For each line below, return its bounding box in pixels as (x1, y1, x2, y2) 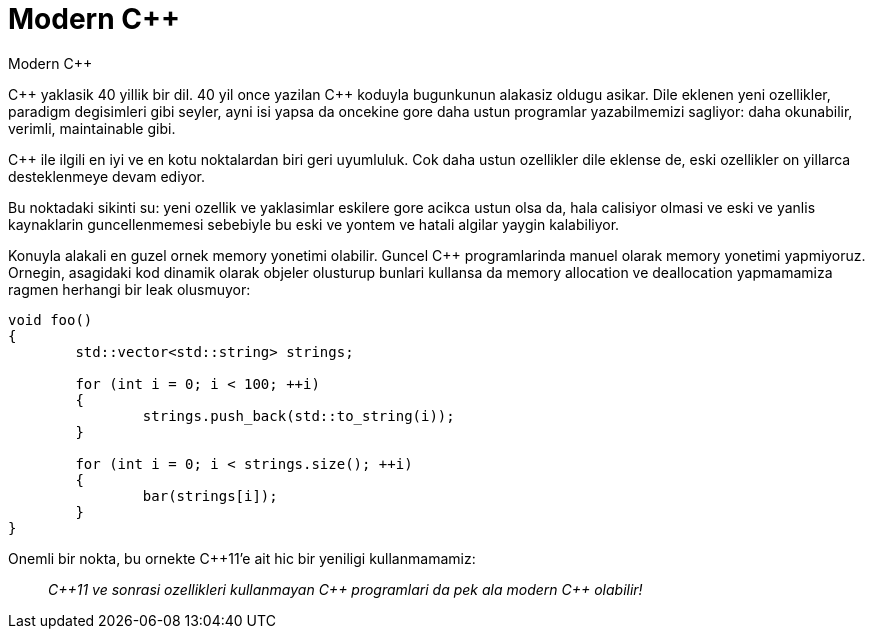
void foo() (8, 311, 93, 328)
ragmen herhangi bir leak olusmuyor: (8, 280, 251, 298)
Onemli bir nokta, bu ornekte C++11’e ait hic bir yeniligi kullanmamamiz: (8, 549, 476, 567)
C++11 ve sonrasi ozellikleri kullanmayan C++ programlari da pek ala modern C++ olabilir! (48, 580, 643, 598)
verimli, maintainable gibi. (8, 119, 176, 137)
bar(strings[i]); (142, 487, 278, 504)
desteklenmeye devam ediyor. (8, 167, 205, 185)
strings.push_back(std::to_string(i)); (142, 407, 455, 424)
